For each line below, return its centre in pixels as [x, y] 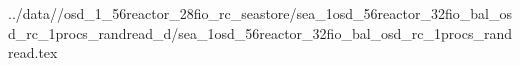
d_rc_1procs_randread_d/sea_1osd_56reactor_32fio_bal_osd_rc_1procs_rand [260, 32]
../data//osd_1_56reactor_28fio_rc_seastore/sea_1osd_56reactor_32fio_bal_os [260, 13]
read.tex [33, 52]
